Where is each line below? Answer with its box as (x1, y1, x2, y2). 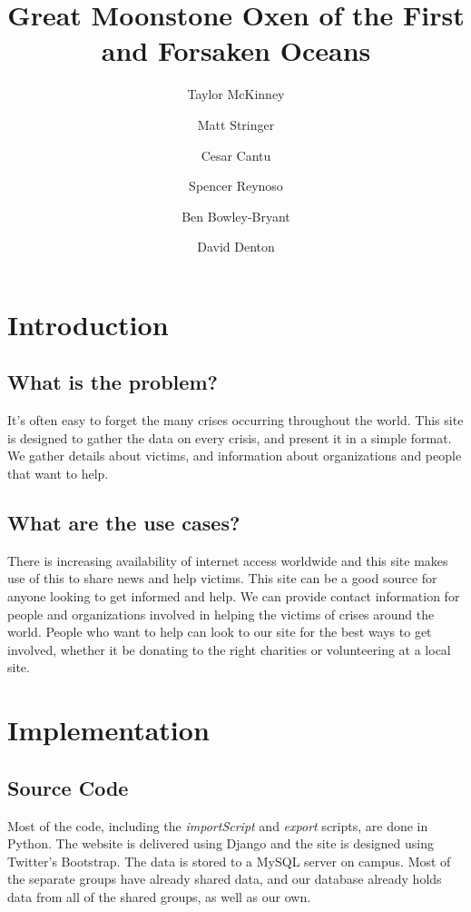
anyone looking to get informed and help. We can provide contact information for (7, 587, 460, 606)
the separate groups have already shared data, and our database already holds (7, 869, 442, 888)
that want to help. (7, 464, 109, 483)
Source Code (7, 773, 129, 801)
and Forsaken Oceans (101, 32, 371, 69)
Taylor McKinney (187, 84, 285, 104)
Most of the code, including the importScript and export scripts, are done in (7, 816, 428, 835)
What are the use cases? (7, 509, 240, 537)
